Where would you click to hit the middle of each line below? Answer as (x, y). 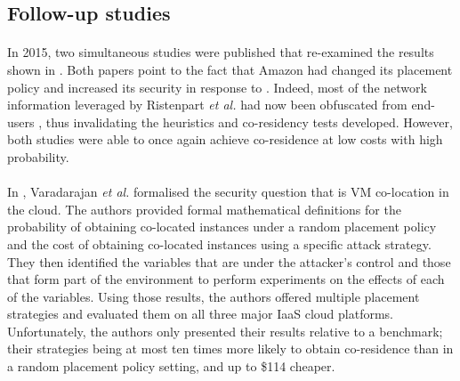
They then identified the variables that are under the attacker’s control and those (229, 261)
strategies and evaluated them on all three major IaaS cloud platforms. (200, 314)
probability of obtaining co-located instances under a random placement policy (222, 227)
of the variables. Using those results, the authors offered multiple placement (214, 296)
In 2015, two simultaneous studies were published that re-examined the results (221, 52)
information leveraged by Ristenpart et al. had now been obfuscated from (207, 105)
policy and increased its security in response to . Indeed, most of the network (217, 87)
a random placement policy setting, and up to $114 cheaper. (171, 366)
